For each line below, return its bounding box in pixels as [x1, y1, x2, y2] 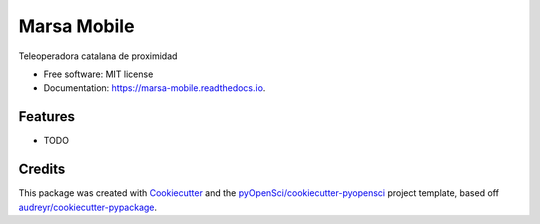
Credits [18, 161, 66, 178]
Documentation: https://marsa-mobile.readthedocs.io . [43, 82, 266, 94]
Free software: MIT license [43, 68, 154, 80]
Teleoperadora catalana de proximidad [18, 50, 178, 62]
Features [18, 108, 75, 125]
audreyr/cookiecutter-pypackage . [18, 201, 158, 213]
